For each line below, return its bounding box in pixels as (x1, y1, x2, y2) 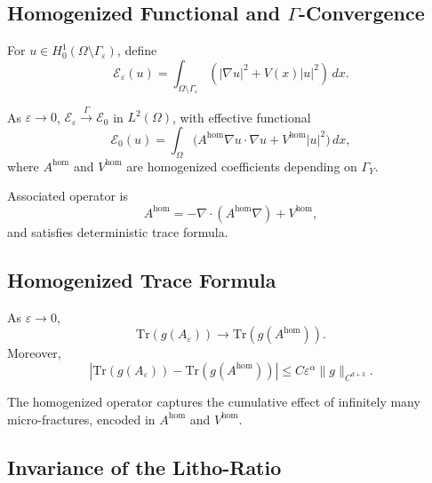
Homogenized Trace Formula (7, 265, 276, 293)
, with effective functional (172, 107, 311, 126)
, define (116, 41, 157, 59)
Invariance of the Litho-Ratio (7, 453, 282, 480)
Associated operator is (7, 186, 129, 205)
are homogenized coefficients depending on (126, 156, 357, 175)
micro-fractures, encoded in (7, 409, 156, 428)
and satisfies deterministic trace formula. (7, 222, 228, 241)
